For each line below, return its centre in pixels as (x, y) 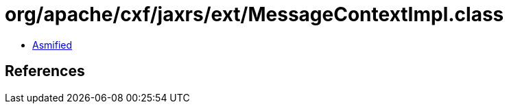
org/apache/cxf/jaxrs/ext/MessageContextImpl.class (254, 14)
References (45, 71)
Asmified (52, 45)
